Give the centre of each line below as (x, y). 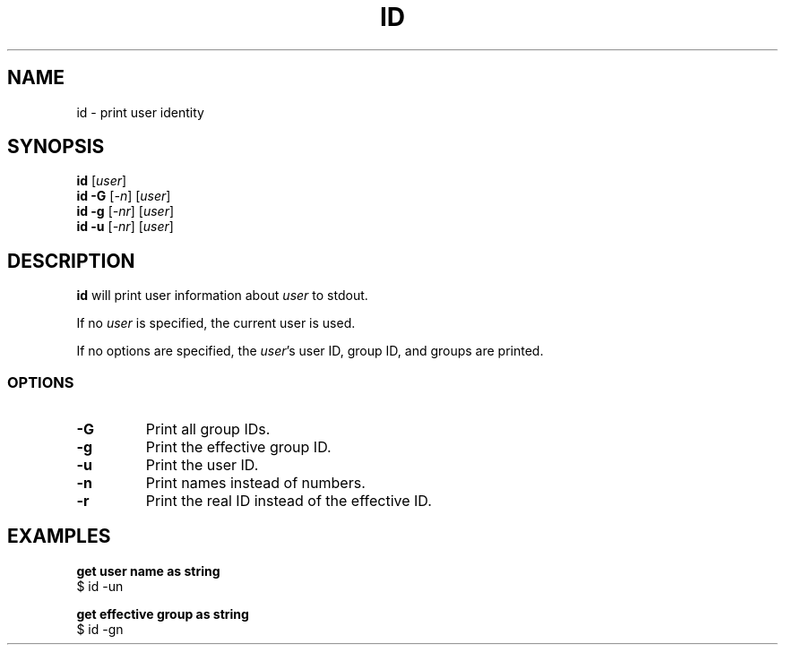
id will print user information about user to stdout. (222, 296)
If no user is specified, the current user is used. (216, 323)
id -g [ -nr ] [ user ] (125, 211)
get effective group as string (163, 613)
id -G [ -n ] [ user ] (124, 196)
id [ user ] (102, 181)
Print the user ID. (202, 465)
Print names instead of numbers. (255, 483)
